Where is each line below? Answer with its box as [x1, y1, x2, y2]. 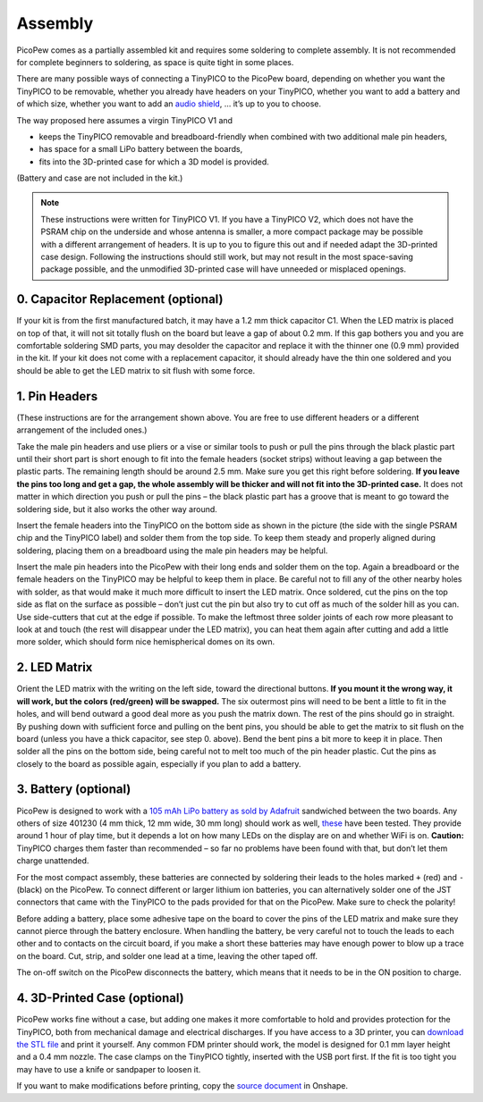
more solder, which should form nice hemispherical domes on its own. [16, 636, 275, 647]
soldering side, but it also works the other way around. [16, 503, 218, 514]
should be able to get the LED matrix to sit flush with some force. [16, 365, 256, 375]
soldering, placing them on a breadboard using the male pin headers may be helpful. [16, 545, 328, 556]
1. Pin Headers [16, 389, 98, 404]
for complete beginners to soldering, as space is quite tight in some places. [16, 56, 294, 67]
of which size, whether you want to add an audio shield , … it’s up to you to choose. [16, 98, 322, 109]
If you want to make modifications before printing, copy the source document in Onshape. [16, 1081, 349, 1091]
